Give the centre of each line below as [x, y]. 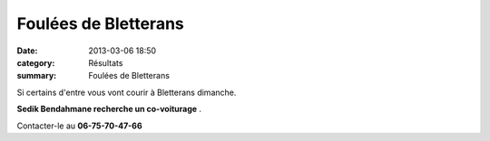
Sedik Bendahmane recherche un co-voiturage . [109, 109]
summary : [37, 76]
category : [36, 62]
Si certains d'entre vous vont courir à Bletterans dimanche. [127, 92]
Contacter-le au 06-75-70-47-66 [79, 126]
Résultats [106, 62]
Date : [27, 51]
